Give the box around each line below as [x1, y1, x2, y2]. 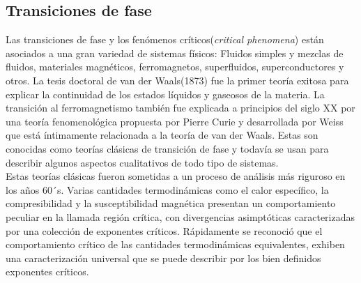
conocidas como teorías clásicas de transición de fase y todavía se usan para [6, 141, 329, 155]
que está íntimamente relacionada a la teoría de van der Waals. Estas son [6, 128, 318, 142]
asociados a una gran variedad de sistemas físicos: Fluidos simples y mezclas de [6, 45, 344, 60]
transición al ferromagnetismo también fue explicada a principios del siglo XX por [6, 100, 355, 115]
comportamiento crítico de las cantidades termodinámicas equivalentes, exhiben [6, 237, 345, 252]
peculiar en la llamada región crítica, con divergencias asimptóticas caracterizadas [6, 209, 355, 224]
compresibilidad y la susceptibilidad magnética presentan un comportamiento [6, 196, 336, 211]
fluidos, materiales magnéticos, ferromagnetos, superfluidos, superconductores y [6, 59, 344, 74]
